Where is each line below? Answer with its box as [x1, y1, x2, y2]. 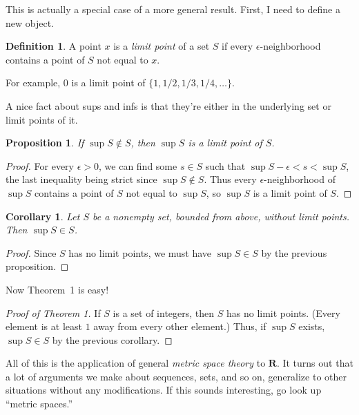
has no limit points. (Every [226, 305, 340, 320]
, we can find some [99, 158, 177, 173]
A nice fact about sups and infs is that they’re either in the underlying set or [6, 98, 331, 113]
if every [222, 39, 253, 53]
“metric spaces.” [6, 396, 72, 411]
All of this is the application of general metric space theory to [6, 356, 266, 370]
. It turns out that [276, 356, 353, 370]
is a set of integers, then [113, 305, 215, 320]
